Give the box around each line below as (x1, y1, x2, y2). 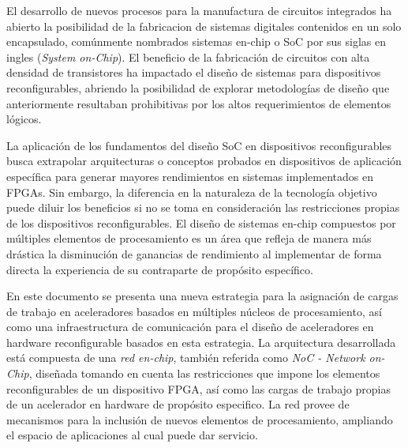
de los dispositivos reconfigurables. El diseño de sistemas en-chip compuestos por (6, 214, 396, 231)
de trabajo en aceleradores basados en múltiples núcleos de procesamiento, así (6, 303, 382, 319)
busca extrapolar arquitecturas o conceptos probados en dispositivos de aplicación (6, 152, 402, 169)
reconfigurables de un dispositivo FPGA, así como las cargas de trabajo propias (6, 380, 391, 397)
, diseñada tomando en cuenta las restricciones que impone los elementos (28, 365, 380, 382)
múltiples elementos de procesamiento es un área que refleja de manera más (6, 230, 372, 247)
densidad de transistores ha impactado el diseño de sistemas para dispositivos (6, 64, 381, 81)
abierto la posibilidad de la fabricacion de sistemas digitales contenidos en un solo (6, 17, 402, 34)
